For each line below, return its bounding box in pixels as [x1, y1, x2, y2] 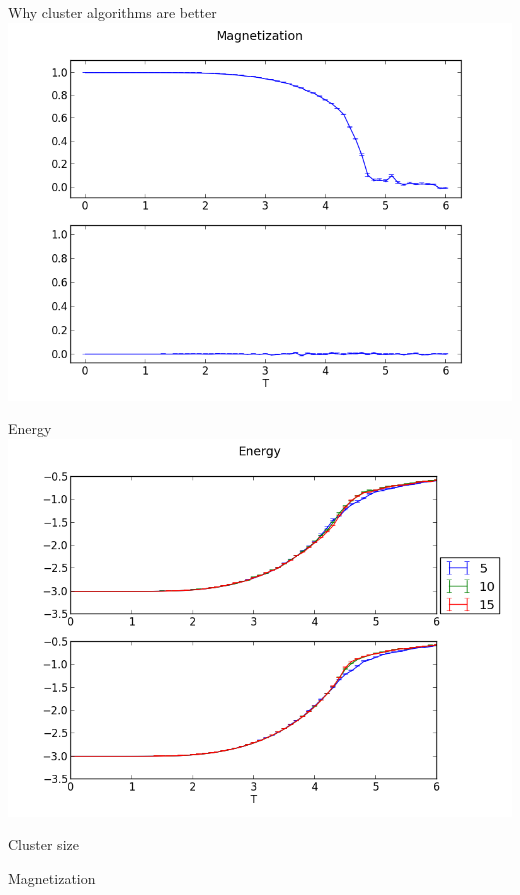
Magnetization [8, 867, 96, 888]
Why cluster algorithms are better [8, 2, 217, 22]
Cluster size [8, 834, 79, 855]
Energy [8, 418, 52, 439]
